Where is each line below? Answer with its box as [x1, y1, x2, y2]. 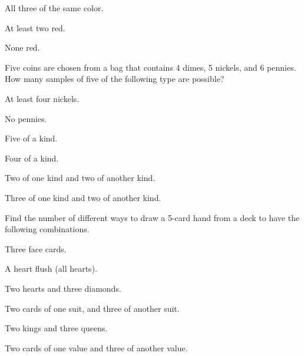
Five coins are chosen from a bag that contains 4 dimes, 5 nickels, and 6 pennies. [5, 61, 296, 73]
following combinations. [5, 223, 90, 235]
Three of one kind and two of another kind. [5, 191, 161, 203]
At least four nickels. [5, 92, 80, 104]
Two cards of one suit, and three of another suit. [5, 302, 180, 314]
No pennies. [5, 112, 47, 124]
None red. [5, 41, 40, 54]
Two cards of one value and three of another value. [5, 341, 188, 354]
